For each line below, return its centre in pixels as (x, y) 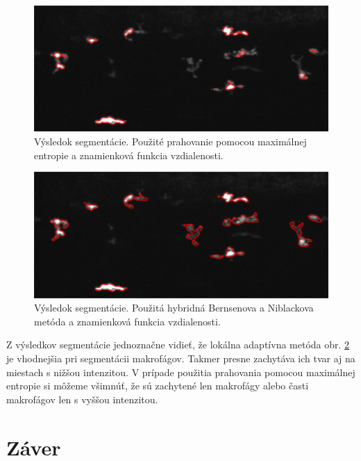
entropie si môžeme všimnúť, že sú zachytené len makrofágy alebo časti (158, 386)
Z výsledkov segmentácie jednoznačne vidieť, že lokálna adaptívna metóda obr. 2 (178, 345)
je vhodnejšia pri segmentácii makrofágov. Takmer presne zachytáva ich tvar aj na (181, 358)
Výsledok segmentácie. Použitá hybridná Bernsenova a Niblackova (174, 308)
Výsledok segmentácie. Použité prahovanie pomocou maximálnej (170, 141)
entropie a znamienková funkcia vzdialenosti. (129, 155)
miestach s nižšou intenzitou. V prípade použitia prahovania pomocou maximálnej (181, 372)
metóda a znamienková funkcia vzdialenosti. (127, 321)
